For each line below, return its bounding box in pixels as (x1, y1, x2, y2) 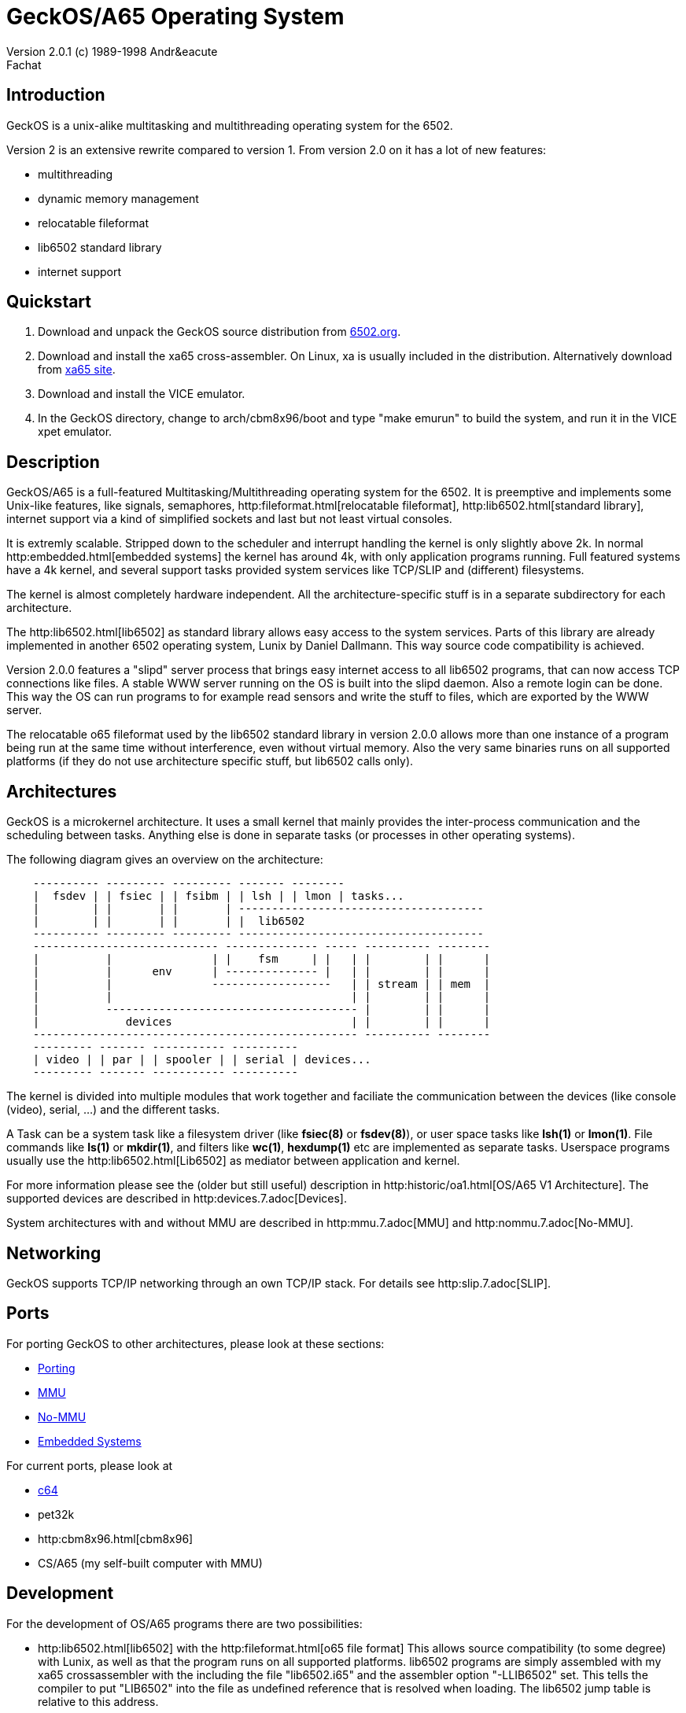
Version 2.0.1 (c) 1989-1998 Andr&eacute (6, 44, 218, 58)
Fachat (6, 57, 42, 72)
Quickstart (6, 292, 92, 312)
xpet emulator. (38, 425, 112, 439)
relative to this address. (38, 1694, 159, 1708)
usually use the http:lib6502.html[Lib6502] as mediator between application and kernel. (6, 1154, 460, 1168)
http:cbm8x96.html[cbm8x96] (38, 1531, 194, 1545)
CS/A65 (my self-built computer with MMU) (38, 1556, 263, 1570)
